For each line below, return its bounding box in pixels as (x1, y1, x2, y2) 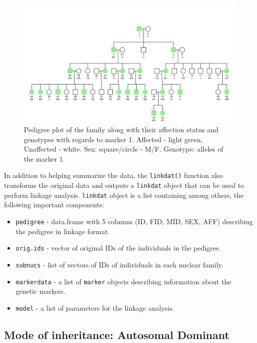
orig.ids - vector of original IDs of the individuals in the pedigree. (15, 243, 221, 253)
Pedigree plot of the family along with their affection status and (24, 124, 219, 135)
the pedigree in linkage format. (15, 226, 110, 236)
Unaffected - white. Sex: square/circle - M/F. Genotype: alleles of (24, 144, 224, 154)
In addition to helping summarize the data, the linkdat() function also (4, 170, 223, 180)
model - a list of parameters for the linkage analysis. (15, 302, 174, 313)
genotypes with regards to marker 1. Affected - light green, (24, 134, 203, 144)
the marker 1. (24, 153, 65, 164)
